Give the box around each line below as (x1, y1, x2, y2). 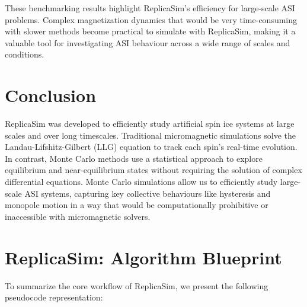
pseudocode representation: (5, 291, 103, 303)
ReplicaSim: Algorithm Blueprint (5, 245, 282, 269)
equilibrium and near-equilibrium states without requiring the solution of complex (5, 164, 302, 176)
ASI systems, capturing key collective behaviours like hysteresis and (24, 187, 271, 199)
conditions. (5, 48, 44, 60)
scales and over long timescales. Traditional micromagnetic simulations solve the (5, 129, 296, 141)
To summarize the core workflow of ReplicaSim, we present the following (5, 279, 268, 292)
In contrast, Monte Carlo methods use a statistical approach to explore (5, 152, 263, 164)
